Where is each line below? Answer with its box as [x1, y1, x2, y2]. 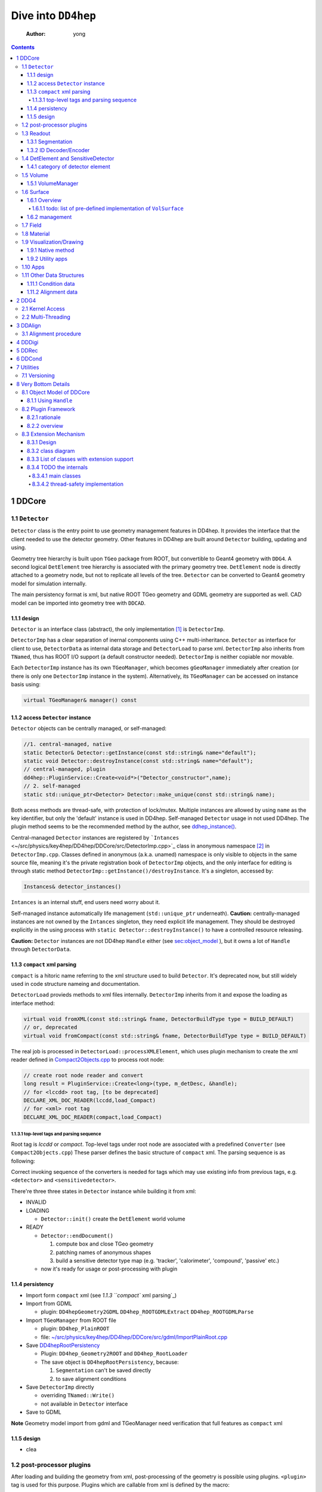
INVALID [26, 1198, 47, 1206]
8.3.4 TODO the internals [27, 464, 88, 471]
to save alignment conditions [55, 1375, 126, 1382]
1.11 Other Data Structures [21, 272, 85, 279]
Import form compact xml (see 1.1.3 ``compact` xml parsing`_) [26, 1291, 177, 1299]
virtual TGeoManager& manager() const [23, 697, 137, 704]
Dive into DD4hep [11, 9, 97, 22]
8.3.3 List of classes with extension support [27, 455, 134, 463]
